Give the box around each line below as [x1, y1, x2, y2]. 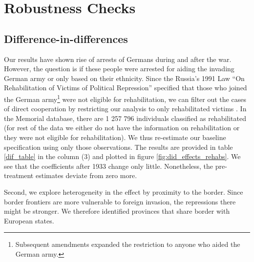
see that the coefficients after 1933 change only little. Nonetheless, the [4, 161, 213, 171]
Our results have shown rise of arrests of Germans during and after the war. [4, 54, 232, 64]
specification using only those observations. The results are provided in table [4, 141, 233, 152]
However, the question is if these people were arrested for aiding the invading [4, 63, 234, 74]
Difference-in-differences [4, 31, 128, 46]
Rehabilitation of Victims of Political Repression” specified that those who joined [4, 82, 247, 93]
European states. [4, 215, 54, 225]
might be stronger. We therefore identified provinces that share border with [4, 206, 230, 216]
